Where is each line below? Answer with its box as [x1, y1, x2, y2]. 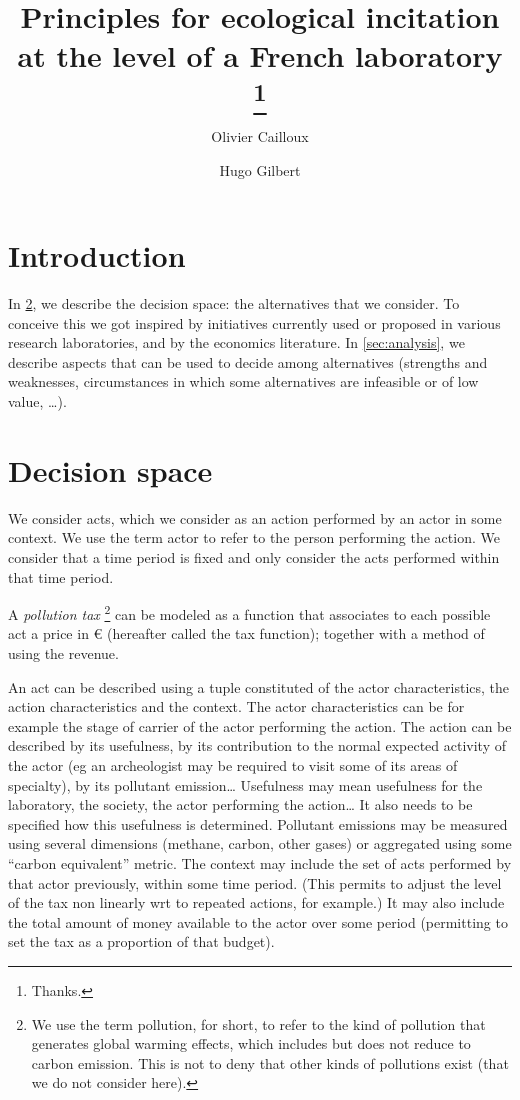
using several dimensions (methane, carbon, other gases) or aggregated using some [8, 833, 512, 854]
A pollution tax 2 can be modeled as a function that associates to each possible [8, 601, 491, 624]
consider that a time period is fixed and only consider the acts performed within [8, 546, 500, 567]
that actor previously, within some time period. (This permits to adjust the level [8, 872, 502, 893]
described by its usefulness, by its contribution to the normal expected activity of [8, 735, 506, 756]
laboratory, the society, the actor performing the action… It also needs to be [8, 794, 473, 815]
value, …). [8, 391, 67, 412]
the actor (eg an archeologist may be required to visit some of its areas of [8, 754, 458, 775]
